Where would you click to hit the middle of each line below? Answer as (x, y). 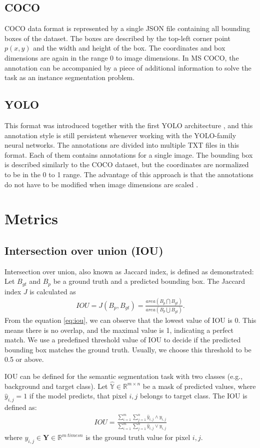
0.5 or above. (24, 359)
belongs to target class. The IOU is (193, 396)
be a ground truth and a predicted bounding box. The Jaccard (149, 281)
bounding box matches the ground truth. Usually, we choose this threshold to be (128, 349)
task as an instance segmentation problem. (70, 77)
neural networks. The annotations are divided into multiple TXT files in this (122, 145)
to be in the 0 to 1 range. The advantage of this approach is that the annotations (129, 174)
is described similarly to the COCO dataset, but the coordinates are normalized (127, 164)
